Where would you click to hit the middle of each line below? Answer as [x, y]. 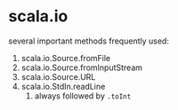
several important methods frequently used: [89, 41]
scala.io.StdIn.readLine [63, 86]
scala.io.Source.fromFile [66, 58]
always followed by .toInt [83, 96]
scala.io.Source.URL [58, 76]
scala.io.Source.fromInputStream [82, 67]
